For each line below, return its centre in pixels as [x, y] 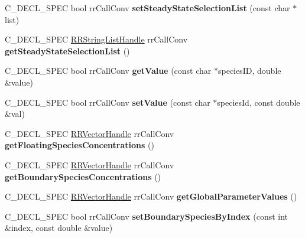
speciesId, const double [259, 102]
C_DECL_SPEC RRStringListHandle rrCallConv [96, 39]
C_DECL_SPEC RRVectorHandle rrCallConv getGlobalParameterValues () [151, 196]
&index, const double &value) [59, 228]
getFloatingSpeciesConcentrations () [80, 145]
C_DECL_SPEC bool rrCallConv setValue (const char [108, 102]
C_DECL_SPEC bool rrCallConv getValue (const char [108, 71]
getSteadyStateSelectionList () [67, 50]
